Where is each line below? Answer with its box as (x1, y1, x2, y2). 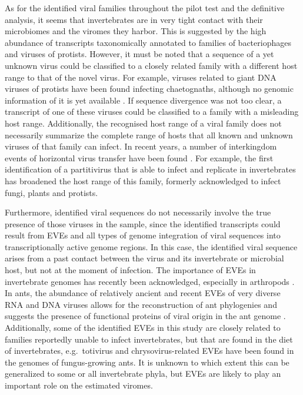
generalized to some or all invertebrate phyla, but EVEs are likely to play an (5, 367, 281, 380)
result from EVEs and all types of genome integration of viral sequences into (5, 229, 281, 241)
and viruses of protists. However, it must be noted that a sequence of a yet (5, 48, 274, 60)
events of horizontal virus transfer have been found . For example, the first (5, 151, 274, 164)
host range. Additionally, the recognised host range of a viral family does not (5, 117, 282, 129)
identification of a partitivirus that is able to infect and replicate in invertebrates (5, 163, 296, 175)
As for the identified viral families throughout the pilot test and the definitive (5, 2, 285, 14)
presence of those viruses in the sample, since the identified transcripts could (5, 217, 281, 230)
